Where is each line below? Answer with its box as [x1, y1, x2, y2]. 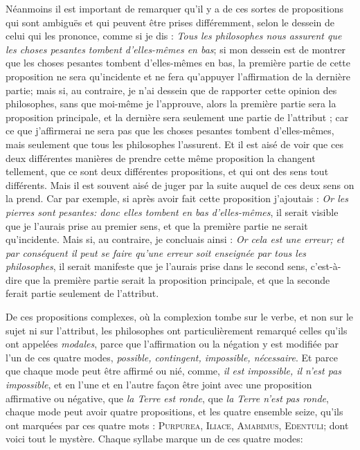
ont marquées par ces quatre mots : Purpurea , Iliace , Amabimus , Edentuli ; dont [6, 417, 349, 432]
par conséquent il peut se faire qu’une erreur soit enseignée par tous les [6, 245, 307, 260]
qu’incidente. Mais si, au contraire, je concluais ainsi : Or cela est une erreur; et [6, 232, 344, 246]
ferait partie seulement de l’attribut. [6, 286, 159, 300]
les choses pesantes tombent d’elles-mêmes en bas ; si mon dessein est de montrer [6, 42, 346, 56]
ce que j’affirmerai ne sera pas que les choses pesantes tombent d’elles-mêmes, [6, 123, 334, 138]
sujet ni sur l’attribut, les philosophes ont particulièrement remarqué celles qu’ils [6, 323, 348, 337]
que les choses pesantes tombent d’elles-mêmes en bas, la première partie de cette [6, 55, 350, 70]
